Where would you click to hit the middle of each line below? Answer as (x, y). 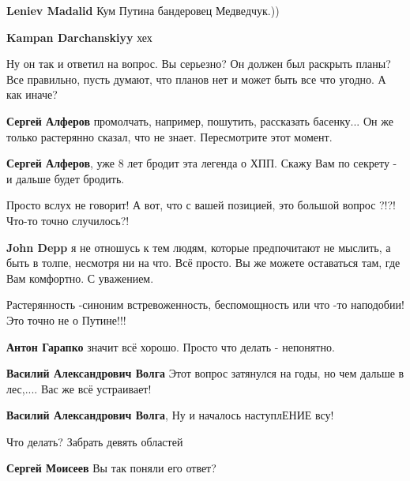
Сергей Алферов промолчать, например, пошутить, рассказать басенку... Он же (200, 120)
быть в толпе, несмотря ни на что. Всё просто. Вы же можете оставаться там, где (203, 263)
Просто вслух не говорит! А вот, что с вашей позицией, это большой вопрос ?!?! (201, 205)
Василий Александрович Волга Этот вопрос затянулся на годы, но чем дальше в (205, 373)
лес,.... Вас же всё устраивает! (79, 388)
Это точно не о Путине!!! (66, 319)
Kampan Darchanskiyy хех (79, 37)
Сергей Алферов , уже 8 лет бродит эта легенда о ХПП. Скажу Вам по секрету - (202, 163)
